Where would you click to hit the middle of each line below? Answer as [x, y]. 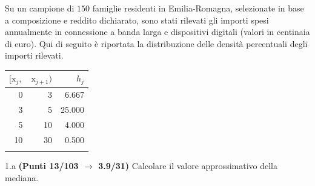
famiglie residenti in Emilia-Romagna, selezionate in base [198, 8]
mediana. [22, 177]
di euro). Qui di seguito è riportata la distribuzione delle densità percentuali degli [156, 43]
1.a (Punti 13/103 [42, 166]
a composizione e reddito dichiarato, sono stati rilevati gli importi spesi [137, 20]
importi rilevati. [34, 55]
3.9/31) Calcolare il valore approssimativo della [188, 166]
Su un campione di [40, 8]
